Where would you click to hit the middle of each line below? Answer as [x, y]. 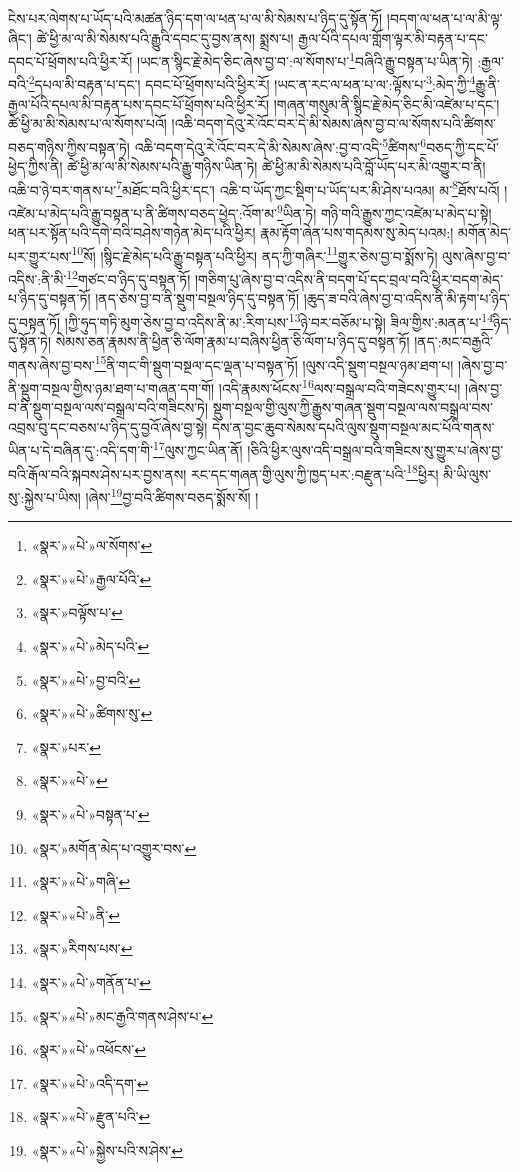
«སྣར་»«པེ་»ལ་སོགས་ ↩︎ [92, 545]
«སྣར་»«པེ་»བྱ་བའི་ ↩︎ [86, 679]
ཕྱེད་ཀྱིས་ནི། [35, 166]
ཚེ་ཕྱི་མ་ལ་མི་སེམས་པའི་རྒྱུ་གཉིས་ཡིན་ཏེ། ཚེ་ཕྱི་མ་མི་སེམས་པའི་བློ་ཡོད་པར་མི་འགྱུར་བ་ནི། [276, 166]
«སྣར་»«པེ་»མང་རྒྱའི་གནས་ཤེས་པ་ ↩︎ [122, 1015]
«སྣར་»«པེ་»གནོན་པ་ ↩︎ [91, 981]
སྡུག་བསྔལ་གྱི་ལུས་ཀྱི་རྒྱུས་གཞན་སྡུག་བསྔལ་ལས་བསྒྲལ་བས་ [352, 407]
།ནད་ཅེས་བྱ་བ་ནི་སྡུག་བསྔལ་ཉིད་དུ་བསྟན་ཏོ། [197, 298]
